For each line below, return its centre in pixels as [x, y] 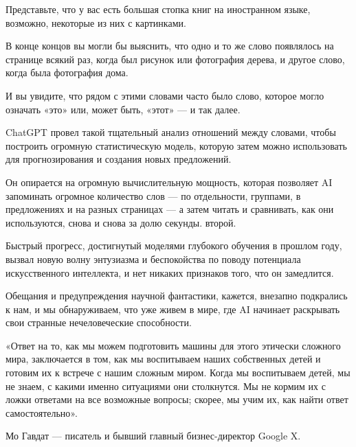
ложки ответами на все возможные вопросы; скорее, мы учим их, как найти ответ [177, 399]
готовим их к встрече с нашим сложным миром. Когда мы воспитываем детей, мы [178, 372]
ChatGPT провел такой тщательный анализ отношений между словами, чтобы [171, 132]
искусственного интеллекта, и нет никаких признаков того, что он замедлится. [170, 272]
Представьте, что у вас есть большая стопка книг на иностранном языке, [158, 9]
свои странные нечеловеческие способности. [99, 322]
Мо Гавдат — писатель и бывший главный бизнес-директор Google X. [153, 436]
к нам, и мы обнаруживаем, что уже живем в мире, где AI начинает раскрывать [173, 309]
